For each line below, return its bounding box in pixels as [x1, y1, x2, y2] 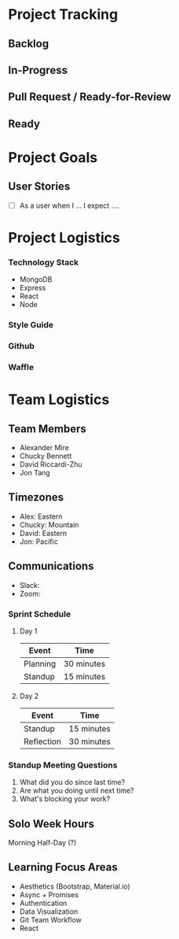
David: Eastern [19, 528, 68, 538]
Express [19, 283, 46, 293]
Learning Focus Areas [8, 860, 118, 874]
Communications [8, 560, 94, 573]
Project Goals [8, 148, 98, 166]
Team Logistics [8, 391, 110, 409]
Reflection [23, 736, 61, 747]
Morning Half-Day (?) [8, 838, 77, 848]
